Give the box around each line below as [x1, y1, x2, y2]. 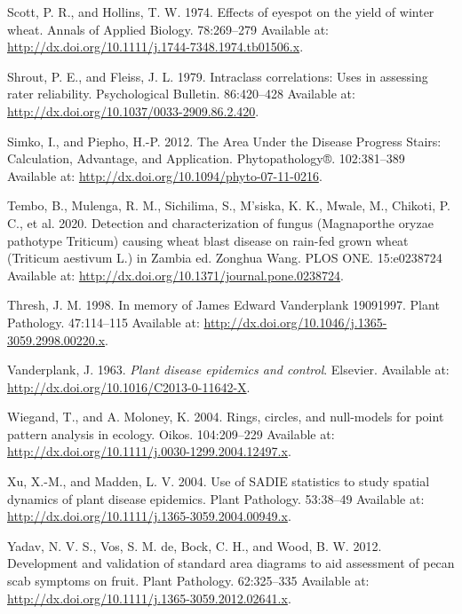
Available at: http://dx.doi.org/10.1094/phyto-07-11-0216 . [7, 166, 323, 185]
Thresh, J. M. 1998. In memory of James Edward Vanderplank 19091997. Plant [7, 295, 440, 314]
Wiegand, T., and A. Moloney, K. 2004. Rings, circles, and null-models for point [7, 407, 444, 426]
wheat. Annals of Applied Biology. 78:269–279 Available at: [7, 20, 329, 38]
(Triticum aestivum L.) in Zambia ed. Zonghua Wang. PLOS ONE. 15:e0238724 [7, 248, 442, 267]
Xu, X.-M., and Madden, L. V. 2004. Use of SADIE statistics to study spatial [7, 472, 430, 491]
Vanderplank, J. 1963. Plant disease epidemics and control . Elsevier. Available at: [7, 360, 450, 379]
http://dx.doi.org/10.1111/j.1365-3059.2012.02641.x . [7, 588, 291, 607]
